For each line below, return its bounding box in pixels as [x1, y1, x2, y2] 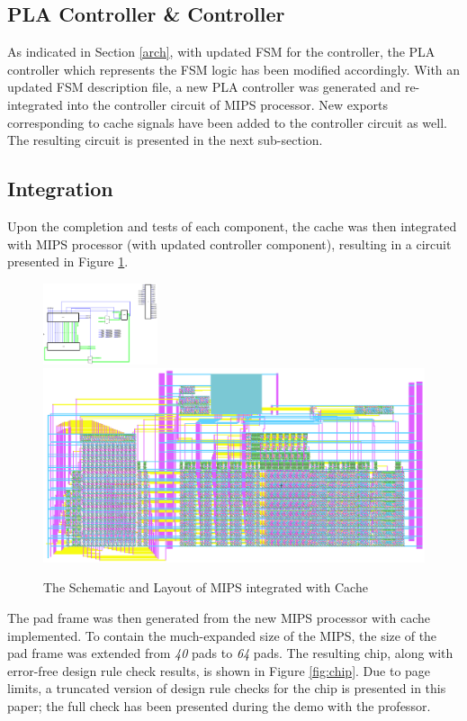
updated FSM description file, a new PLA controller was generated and [7, 77, 401, 96]
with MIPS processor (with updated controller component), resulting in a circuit [7, 234, 452, 253]
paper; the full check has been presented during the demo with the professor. [7, 696, 431, 715]
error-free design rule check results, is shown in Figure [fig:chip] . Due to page [7, 661, 431, 680]
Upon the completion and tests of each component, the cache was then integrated [7, 216, 457, 235]
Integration [7, 175, 113, 203]
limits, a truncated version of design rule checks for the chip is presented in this [7, 679, 446, 698]
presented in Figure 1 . [7, 252, 129, 271]
